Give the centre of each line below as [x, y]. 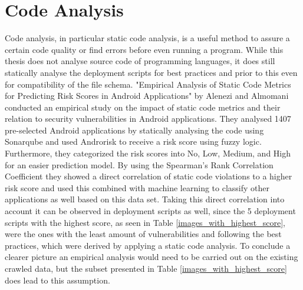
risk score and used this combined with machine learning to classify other [137, 187]
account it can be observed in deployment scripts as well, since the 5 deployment [150, 211]
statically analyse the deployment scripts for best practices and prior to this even [151, 72]
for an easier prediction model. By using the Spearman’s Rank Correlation [139, 164]
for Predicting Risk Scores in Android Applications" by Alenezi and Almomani [147, 96]
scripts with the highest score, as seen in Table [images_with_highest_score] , [145, 222]
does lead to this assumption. [57, 280]
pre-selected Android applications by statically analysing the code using [134, 130]
